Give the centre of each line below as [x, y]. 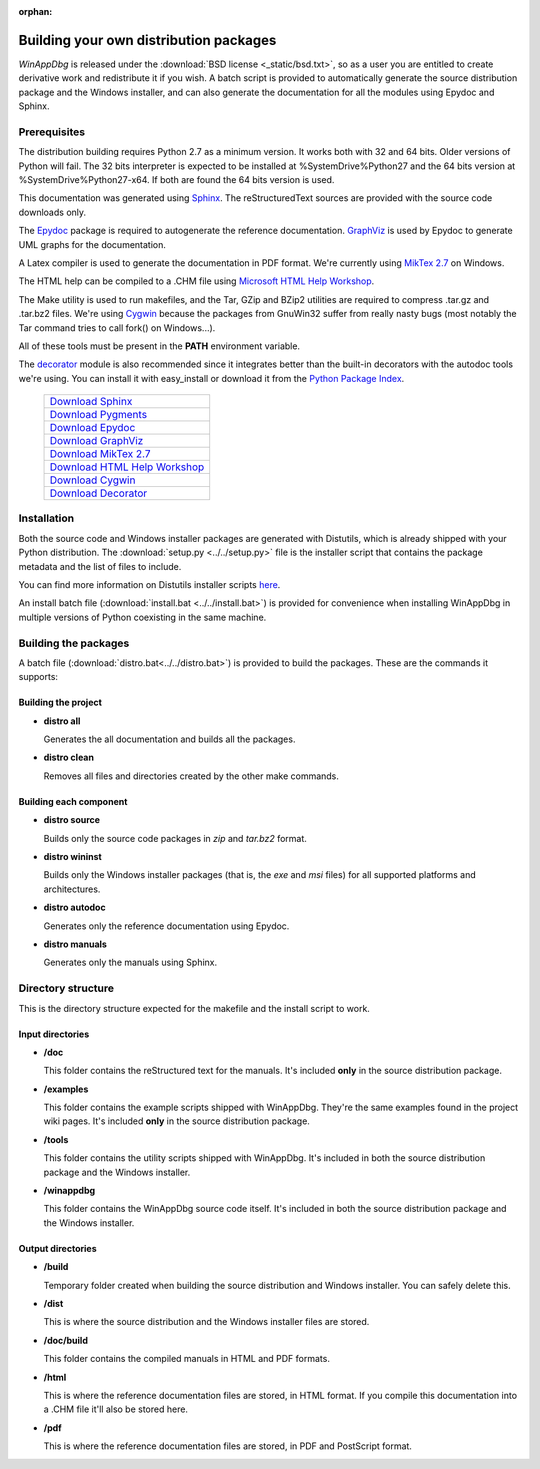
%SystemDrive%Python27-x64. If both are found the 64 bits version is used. [176, 179]
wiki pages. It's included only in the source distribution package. [176, 1121]
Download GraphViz [96, 441]
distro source [71, 820]
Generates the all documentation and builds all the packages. [169, 739]
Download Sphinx [91, 402]
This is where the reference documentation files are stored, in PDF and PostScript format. [227, 1446]
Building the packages [74, 643]
